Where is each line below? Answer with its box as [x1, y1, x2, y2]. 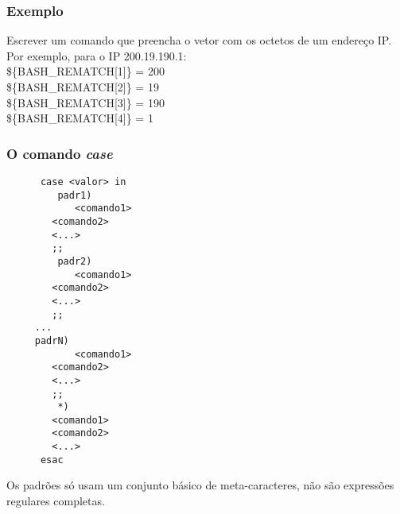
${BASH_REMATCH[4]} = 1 [6, 110, 153, 126]
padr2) [57, 255, 92, 267]
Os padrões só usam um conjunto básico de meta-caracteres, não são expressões [6, 477, 394, 493]
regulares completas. [6, 493, 105, 509]
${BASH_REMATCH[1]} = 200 [6, 63, 165, 79]
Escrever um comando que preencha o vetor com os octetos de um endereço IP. [6, 32, 392, 48]
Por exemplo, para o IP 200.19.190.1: [6, 47, 187, 64]
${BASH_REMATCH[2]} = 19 [6, 79, 159, 95]
